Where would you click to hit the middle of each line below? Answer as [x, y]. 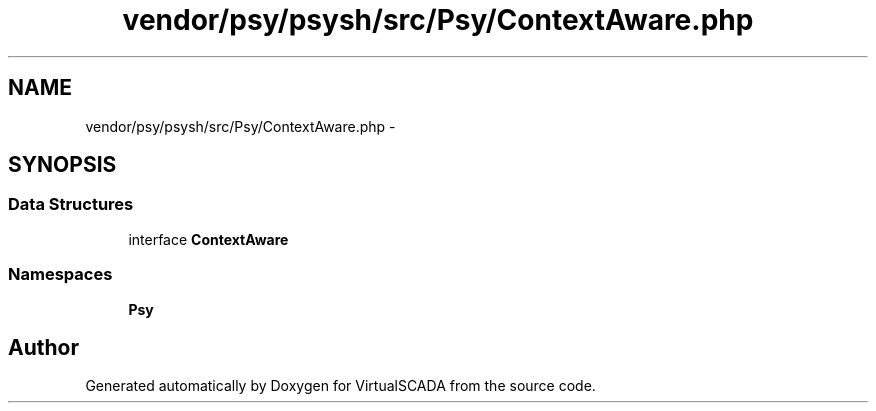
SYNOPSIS [62, 165]
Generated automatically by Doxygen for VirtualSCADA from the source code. [340, 386]
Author [43, 347]
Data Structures [71, 204]
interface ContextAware [208, 239]
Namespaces [60, 274]
